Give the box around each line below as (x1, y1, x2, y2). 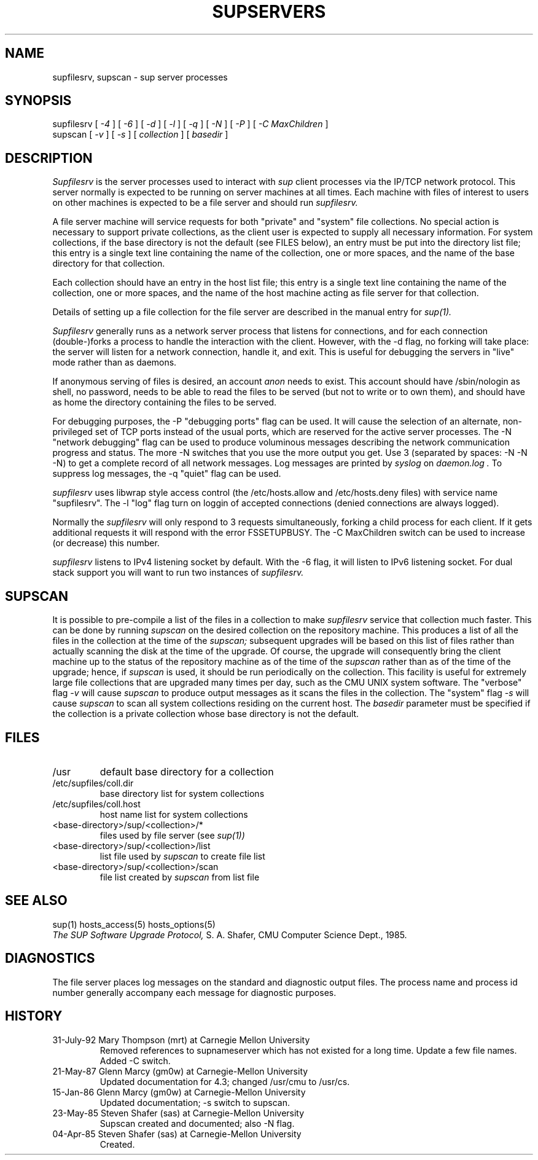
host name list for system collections (99, 809, 248, 820)
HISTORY (5, 1008, 63, 1024)
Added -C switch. (99, 1055, 171, 1066)
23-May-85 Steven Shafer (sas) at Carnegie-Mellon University (52, 1107, 305, 1118)
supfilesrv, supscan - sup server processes (52, 71, 228, 82)
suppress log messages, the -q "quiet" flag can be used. (52, 468, 281, 479)
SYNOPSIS (5, 93, 72, 109)
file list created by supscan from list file (99, 871, 260, 882)
